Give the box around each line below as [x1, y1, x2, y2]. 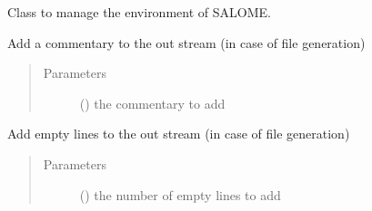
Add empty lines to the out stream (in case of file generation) [7, 124, 350, 143]
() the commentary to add [79, 93, 226, 112]
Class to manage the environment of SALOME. [7, 3, 271, 21]
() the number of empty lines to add [79, 185, 281, 204]
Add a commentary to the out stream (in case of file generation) [7, 33, 366, 52]
